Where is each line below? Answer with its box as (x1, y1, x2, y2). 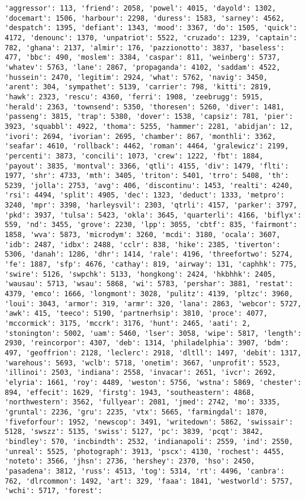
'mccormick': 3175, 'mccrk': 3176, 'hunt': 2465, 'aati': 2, (5, 319, 251, 328)
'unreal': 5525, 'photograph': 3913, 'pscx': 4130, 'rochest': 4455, (5, 447, 285, 456)
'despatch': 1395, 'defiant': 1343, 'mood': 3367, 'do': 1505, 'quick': (5, 24, 297, 33)
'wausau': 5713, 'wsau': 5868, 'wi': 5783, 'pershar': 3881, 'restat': (5, 280, 293, 289)
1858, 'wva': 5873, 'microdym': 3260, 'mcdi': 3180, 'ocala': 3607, (5, 231, 281, 239)
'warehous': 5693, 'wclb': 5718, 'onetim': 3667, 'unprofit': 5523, (5, 358, 281, 367)
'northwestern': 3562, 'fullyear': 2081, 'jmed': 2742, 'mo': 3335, (5, 398, 281, 407)
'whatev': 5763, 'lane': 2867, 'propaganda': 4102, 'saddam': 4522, (5, 63, 281, 72)
